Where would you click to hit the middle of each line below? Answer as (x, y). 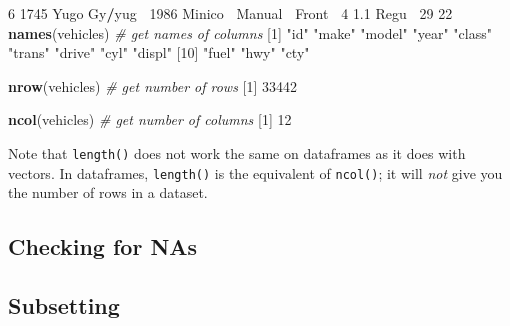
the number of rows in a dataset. (108, 192)
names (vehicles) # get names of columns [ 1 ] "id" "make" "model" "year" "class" (250, 32)
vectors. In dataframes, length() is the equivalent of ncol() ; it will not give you (255, 172)
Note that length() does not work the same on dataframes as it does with (237, 152)
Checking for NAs (103, 246)
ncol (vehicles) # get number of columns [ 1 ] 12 (150, 119)
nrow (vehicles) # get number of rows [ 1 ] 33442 (153, 85)
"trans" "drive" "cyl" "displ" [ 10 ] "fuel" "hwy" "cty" (159, 52)
